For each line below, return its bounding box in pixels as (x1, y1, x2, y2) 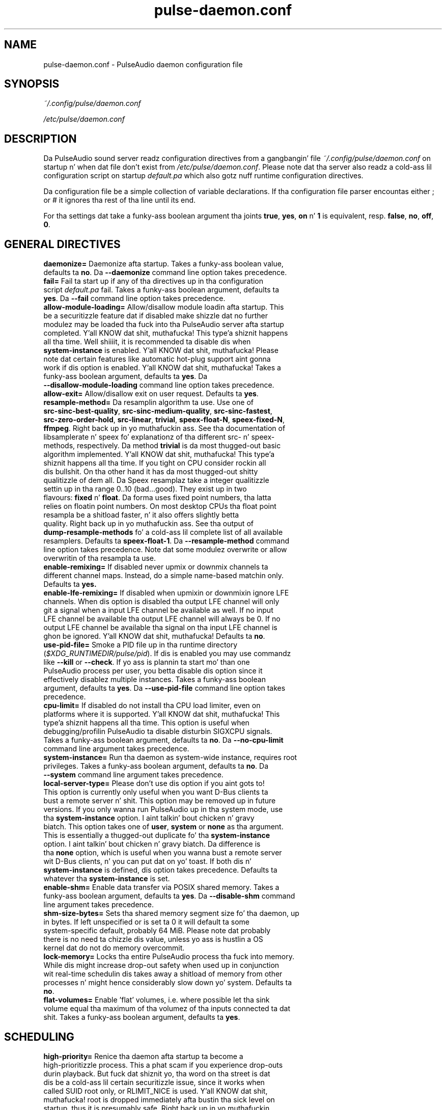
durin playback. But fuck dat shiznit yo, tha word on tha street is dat (43, 1069, 270, 1078)
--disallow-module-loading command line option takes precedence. (43, 381, 274, 390)
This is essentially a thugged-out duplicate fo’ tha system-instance (43, 831, 270, 840)
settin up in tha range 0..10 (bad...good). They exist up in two (43, 484, 247, 494)
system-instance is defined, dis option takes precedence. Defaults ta (43, 865, 277, 875)
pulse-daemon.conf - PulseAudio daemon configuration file (43, 60, 243, 69)
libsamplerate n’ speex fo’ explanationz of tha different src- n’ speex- (43, 432, 275, 442)
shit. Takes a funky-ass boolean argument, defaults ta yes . (43, 1013, 240, 1022)
